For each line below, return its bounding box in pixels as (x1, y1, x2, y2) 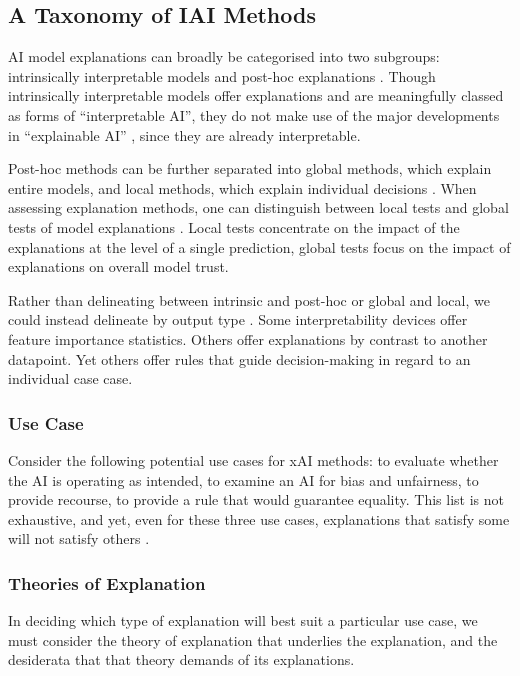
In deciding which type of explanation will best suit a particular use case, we (8, 610, 478, 631)
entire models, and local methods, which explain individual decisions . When (8, 177, 477, 198)
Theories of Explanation (8, 570, 206, 595)
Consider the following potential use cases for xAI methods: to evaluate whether (8, 449, 499, 470)
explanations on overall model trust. (8, 256, 229, 277)
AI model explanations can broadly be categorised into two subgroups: (8, 46, 440, 67)
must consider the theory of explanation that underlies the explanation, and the (8, 629, 498, 650)
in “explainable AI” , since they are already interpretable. (8, 124, 361, 145)
